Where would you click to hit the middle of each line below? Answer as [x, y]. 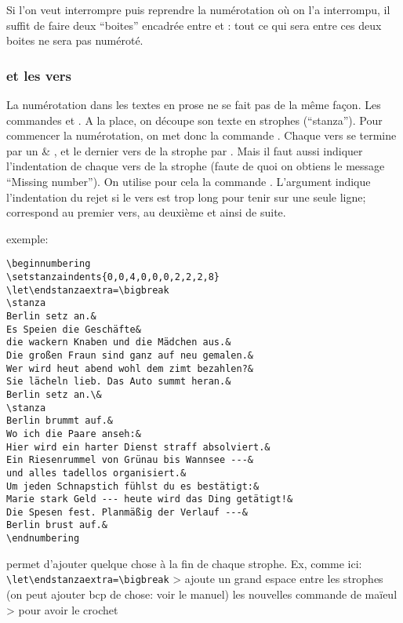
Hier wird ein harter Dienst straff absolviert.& [138, 447]
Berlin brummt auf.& [60, 421]
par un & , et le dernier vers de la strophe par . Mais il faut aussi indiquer [185, 150]
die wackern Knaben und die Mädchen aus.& [119, 342]
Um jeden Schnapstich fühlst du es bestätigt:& [133, 486]
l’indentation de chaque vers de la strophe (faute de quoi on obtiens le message [196, 166]
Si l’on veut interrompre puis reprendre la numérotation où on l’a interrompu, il [198, 9]
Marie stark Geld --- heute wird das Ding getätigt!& [150, 499]
